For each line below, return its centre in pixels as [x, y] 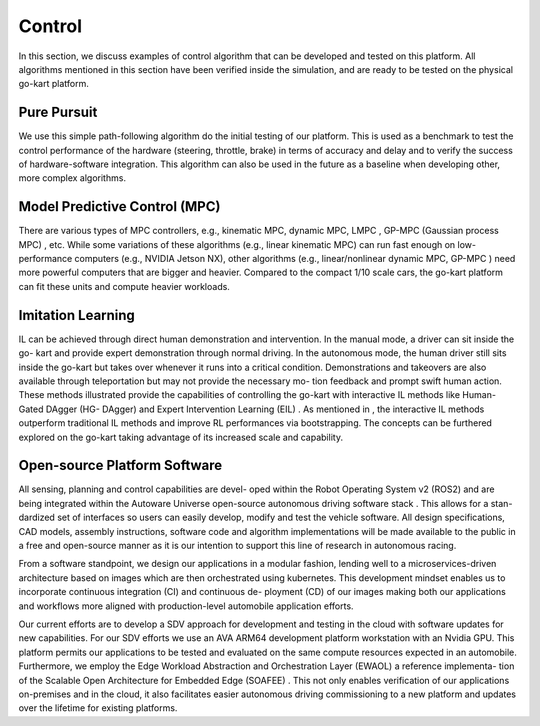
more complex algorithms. [72, 178]
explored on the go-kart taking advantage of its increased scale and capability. [181, 437]
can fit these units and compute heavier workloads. [124, 286]
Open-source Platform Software [120, 465]
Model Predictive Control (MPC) [119, 206]
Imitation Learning [76, 315]
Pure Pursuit [58, 112]
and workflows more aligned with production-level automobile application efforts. [186, 606]
